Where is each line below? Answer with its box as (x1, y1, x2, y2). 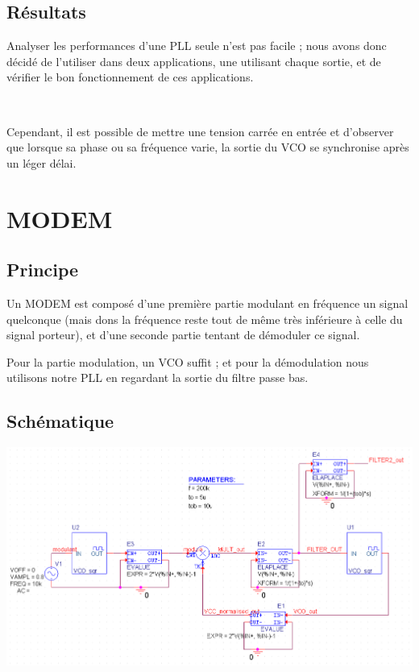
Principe (6, 257, 79, 282)
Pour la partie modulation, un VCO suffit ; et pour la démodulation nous (6, 353, 369, 370)
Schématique (6, 409, 114, 433)
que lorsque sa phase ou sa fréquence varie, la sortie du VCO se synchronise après (6, 139, 409, 156)
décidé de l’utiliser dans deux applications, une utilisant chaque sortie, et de (6, 52, 381, 69)
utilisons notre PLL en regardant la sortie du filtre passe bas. (6, 369, 309, 386)
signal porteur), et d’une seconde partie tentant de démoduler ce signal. (6, 326, 360, 343)
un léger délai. (6, 154, 77, 171)
